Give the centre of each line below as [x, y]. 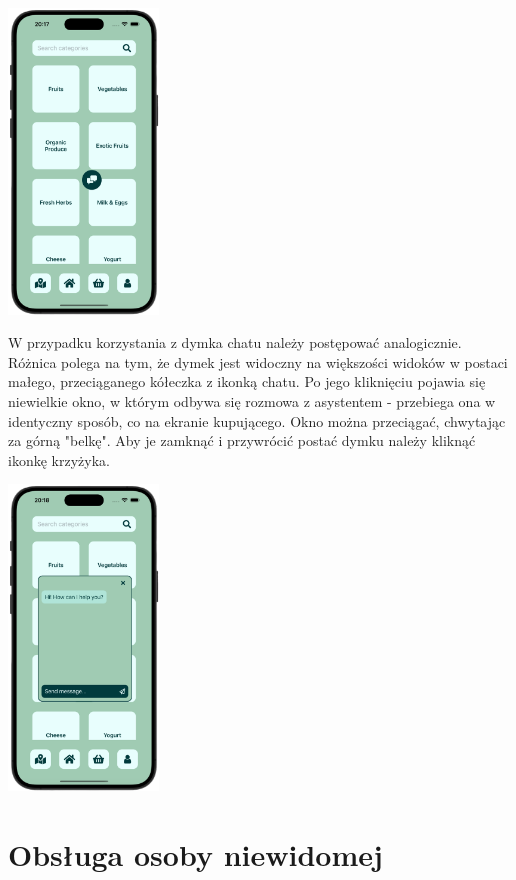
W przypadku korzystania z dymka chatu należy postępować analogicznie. [235, 342]
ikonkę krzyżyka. [59, 459]
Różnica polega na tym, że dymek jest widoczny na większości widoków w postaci [258, 361]
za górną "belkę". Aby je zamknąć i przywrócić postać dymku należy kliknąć [242, 440]
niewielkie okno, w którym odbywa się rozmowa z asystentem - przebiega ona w [252, 400]
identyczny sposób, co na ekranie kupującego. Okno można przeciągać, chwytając [257, 420]
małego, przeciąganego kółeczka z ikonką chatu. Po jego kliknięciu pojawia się [247, 381]
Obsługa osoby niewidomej [195, 853]
